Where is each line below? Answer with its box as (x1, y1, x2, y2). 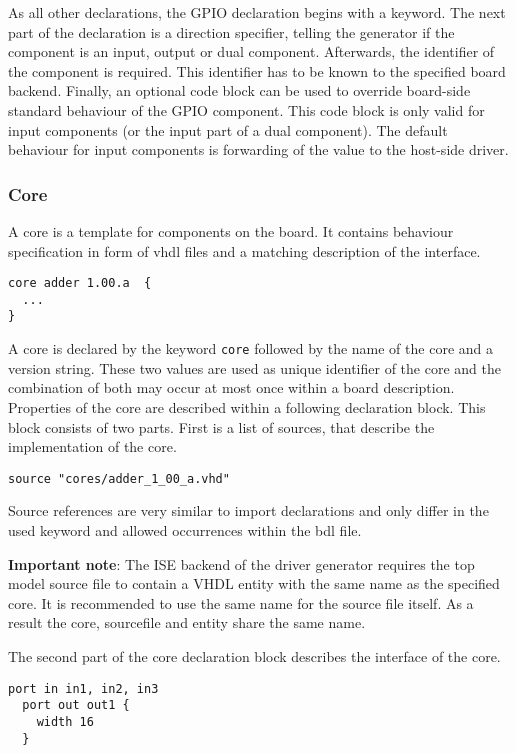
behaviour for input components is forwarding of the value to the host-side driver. (8, 139, 509, 160)
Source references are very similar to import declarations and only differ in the (8, 500, 489, 521)
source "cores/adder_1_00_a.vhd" (8, 471, 230, 486)
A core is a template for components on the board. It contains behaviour (8, 220, 454, 241)
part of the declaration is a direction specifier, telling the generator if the (8, 21, 455, 42)
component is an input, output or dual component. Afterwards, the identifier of (8, 41, 495, 62)
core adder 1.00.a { (8, 276, 152, 291)
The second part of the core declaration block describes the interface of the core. (8, 645, 501, 666)
